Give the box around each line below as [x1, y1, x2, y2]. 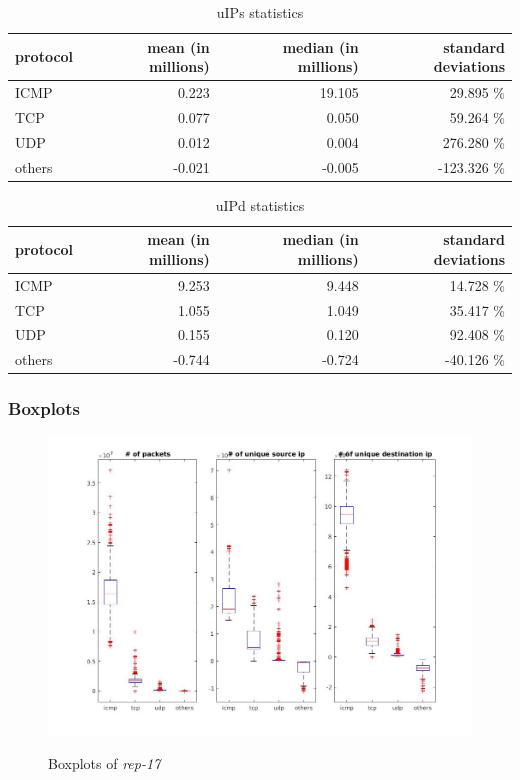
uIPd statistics [215, 194, 305, 215]
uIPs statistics [216, 2, 304, 22]
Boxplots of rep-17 [48, 752, 161, 773]
